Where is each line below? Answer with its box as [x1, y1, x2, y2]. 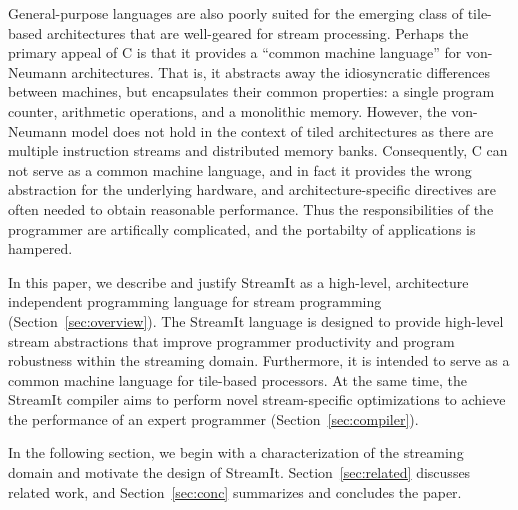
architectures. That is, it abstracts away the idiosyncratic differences [71, 61, 491, 82]
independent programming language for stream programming [8, 291, 382, 312]
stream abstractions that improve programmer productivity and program [8, 330, 455, 351]
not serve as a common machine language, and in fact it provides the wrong [8, 159, 472, 180]
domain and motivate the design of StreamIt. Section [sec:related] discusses [8, 462, 471, 483]
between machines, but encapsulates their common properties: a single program [8, 81, 495, 102]
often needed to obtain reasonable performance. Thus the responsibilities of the [8, 198, 494, 219]
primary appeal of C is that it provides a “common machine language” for [8, 42, 462, 63]
